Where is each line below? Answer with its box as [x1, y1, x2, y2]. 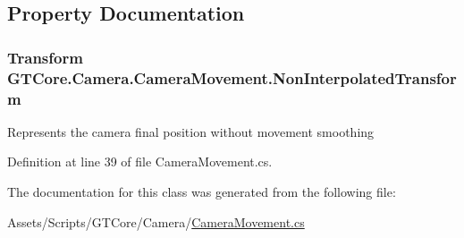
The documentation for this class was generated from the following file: [7, 183, 396, 201]
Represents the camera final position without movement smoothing [7, 122, 375, 140]
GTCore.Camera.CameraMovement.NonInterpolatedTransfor [7, 66, 457, 89]
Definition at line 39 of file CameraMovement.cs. [7, 152, 273, 171]
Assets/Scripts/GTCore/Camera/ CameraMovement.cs [7, 212, 305, 231]
